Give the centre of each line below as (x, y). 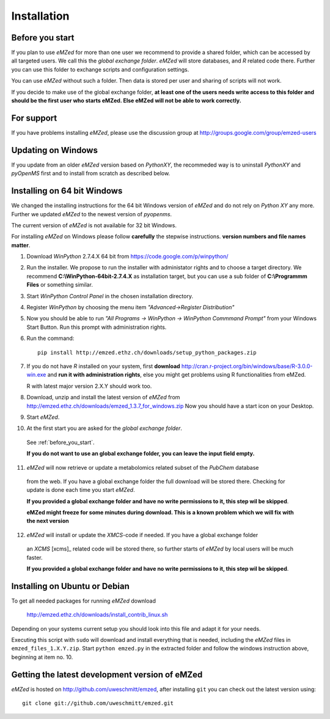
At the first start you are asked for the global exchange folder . (105, 428)
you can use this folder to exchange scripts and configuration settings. (100, 69)
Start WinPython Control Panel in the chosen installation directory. (110, 296)
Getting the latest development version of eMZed (107, 675)
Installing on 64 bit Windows (67, 191)
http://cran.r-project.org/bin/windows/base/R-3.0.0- (247, 366)
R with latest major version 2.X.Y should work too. (89, 386)
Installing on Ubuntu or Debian (70, 586)
